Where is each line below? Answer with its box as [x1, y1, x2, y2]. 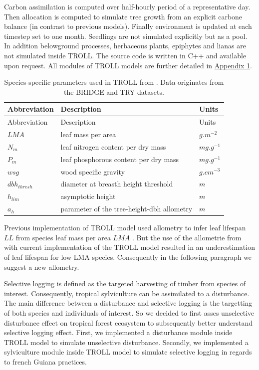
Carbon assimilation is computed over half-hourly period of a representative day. [4, 1, 251, 11]
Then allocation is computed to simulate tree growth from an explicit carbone [4, 11, 243, 21]
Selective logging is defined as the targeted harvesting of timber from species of [4, 278, 246, 289]
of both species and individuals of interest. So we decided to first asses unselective [4, 307, 255, 318]
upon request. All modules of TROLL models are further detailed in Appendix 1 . [4, 60, 252, 70]
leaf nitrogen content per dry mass [60, 141, 166, 152]
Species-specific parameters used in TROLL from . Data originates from [4, 77, 224, 87]
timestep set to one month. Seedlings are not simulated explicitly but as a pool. [4, 30, 248, 41]
